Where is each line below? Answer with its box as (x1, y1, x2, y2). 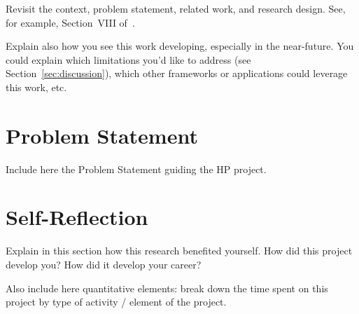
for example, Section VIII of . (6, 15, 135, 29)
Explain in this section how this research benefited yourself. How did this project (6, 243, 353, 258)
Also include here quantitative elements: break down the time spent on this (6, 280, 328, 295)
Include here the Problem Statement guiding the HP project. (6, 161, 267, 176)
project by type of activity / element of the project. (6, 294, 227, 309)
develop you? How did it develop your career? (6, 257, 202, 271)
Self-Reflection (6, 203, 148, 231)
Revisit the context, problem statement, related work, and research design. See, (6, 1, 346, 15)
